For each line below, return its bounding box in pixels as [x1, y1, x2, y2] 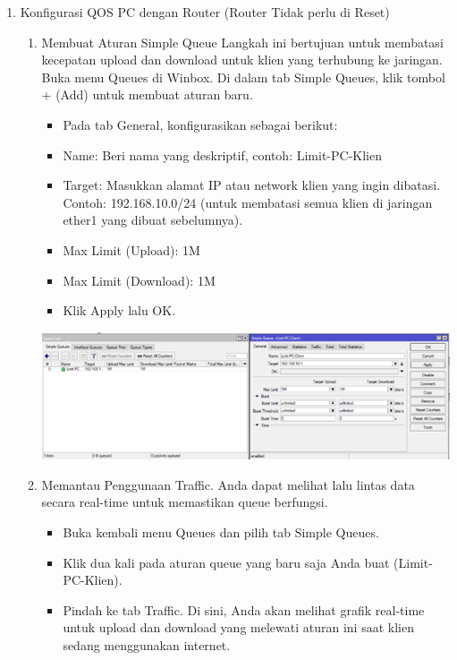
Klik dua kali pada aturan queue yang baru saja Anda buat [63, 553, 390, 571]
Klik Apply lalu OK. [63, 301, 176, 320]
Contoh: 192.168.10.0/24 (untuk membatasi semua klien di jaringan [63, 193, 433, 211]
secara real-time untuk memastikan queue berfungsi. [41, 493, 328, 511]
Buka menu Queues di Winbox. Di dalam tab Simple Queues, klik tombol [41, 67, 445, 86]
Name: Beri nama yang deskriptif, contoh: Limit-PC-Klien [63, 145, 382, 164]
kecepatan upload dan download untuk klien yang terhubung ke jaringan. [41, 50, 443, 69]
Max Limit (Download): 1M [63, 270, 216, 289]
